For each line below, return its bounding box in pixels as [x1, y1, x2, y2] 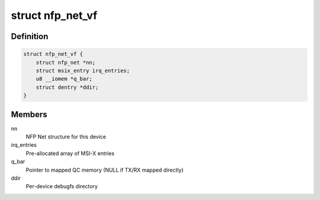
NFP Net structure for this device [25, 133, 107, 140]
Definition [11, 31, 49, 41]
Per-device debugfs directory [25, 183, 98, 190]
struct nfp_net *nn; [36, 59, 96, 66]
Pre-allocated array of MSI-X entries [25, 150, 115, 157]
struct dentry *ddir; [36, 83, 99, 91]
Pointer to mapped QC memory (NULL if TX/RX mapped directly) [25, 166, 184, 173]
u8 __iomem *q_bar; [36, 76, 93, 82]
